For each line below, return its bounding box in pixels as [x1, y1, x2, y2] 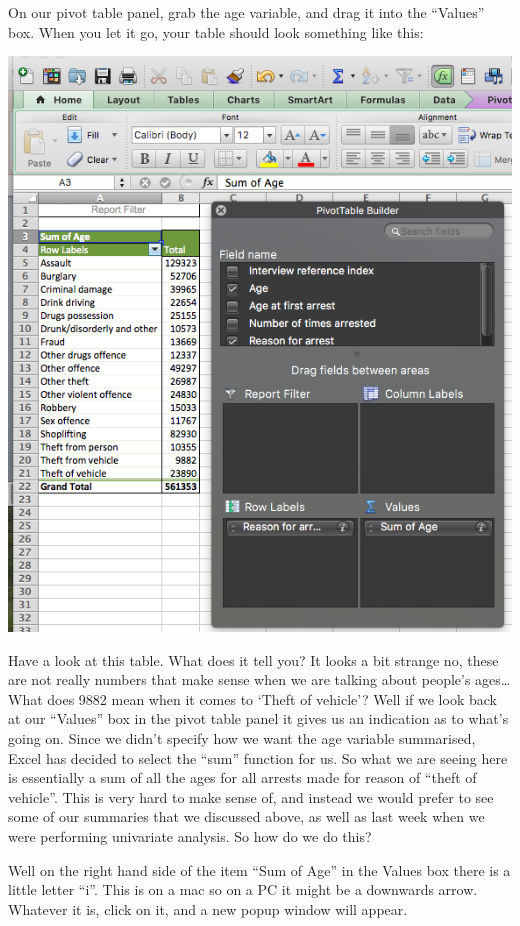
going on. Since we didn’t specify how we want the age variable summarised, [8, 728, 476, 749]
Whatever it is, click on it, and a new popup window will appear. [8, 898, 408, 919]
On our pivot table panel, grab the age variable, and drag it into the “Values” [8, 2, 485, 22]
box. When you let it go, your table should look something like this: [8, 21, 424, 42]
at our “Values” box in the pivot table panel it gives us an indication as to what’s [8, 708, 509, 729]
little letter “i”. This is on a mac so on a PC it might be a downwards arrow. [8, 879, 478, 900]
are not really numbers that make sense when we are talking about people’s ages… [8, 669, 511, 690]
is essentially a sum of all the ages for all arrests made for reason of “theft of [8, 767, 477, 788]
